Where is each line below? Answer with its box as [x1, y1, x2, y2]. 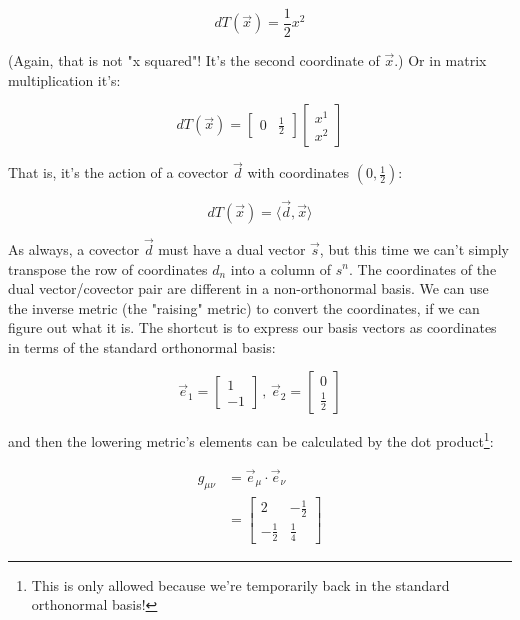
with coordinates [247, 162, 350, 183]
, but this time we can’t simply [319, 238, 509, 259]
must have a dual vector [158, 238, 306, 259]
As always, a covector [8, 238, 140, 259]
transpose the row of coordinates [8, 258, 208, 279]
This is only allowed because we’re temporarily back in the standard [31, 574, 450, 595]
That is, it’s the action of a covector [8, 162, 229, 183]
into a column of [230, 258, 332, 279]
